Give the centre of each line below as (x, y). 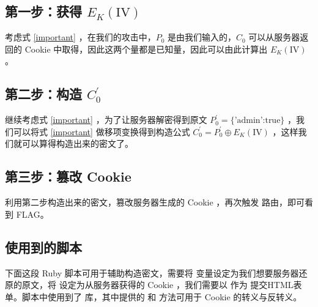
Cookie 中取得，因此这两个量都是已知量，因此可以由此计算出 (146, 49)
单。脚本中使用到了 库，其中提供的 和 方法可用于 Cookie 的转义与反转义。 (153, 296)
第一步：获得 (43, 11)
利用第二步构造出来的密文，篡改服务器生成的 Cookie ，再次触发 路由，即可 (155, 202)
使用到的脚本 (43, 247)
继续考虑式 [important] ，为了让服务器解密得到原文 (106, 120)
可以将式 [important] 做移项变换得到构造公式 (102, 131)
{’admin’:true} (257, 121)
